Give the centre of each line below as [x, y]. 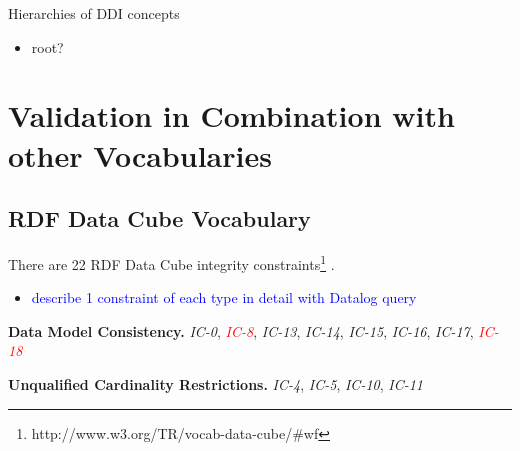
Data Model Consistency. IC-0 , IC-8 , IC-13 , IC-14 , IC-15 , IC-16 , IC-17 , [241, 330]
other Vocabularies [140, 154]
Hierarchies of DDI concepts [94, 13]
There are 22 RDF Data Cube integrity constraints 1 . [171, 262]
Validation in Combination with [231, 115]
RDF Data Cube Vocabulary [159, 218]
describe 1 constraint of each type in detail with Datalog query [224, 297]
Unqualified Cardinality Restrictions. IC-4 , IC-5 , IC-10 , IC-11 [216, 383]
